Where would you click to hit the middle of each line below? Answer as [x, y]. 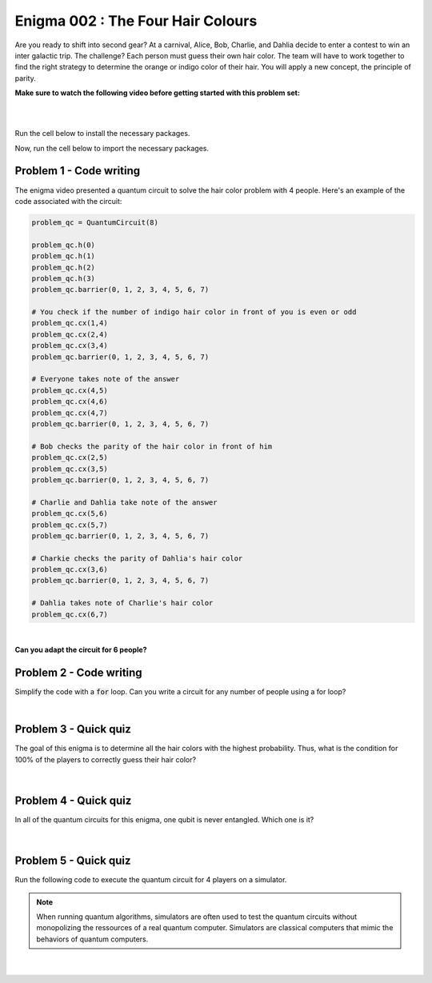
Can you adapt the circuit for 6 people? [81, 649]
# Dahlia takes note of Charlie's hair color [122, 603]
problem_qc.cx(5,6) [70, 513]
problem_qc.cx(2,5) [70, 458]
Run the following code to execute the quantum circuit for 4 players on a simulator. [151, 880]
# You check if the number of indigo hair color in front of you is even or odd [194, 312]
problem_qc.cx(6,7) [70, 614]
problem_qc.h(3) [64, 278]
